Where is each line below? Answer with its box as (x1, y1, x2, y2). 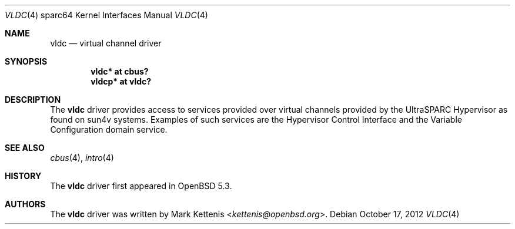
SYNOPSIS (5, 56, 48, 66)
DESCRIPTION (5, 95, 61, 105)
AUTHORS (5, 199, 46, 209)
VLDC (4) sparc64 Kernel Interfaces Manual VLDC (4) (5, 10, 208, 20)
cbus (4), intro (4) (50, 153, 114, 163)
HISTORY (5, 171, 42, 181)
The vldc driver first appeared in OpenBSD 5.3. (50, 181, 232, 191)
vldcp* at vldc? (91, 76, 152, 86)
